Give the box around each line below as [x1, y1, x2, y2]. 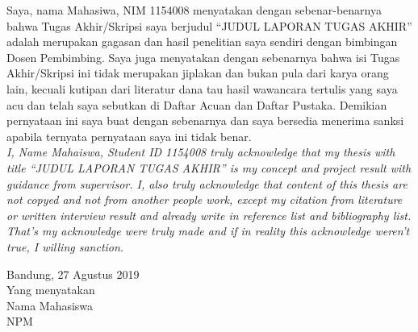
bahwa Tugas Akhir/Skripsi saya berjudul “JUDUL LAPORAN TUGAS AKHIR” [6, 17, 412, 34]
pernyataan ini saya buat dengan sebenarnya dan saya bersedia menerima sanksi [6, 112, 404, 129]
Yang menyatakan [6, 281, 95, 298]
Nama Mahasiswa [6, 297, 94, 313]
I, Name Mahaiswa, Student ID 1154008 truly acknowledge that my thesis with [6, 143, 395, 160]
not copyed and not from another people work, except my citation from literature [6, 191, 403, 208]
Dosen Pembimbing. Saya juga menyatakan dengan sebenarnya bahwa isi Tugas [6, 48, 400, 65]
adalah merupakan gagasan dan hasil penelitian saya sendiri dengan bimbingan [6, 33, 398, 50]
